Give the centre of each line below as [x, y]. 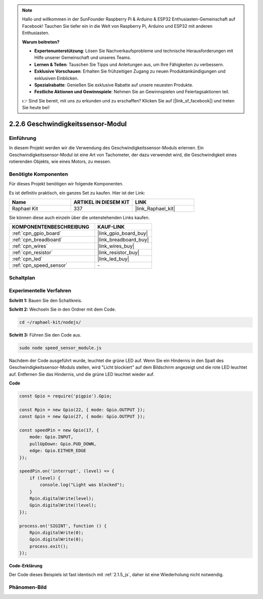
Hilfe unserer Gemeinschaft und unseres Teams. [83, 58]
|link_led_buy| [113, 259]
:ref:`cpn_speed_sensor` [40, 265]
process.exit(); [49, 546]
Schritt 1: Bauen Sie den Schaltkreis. [46, 300]
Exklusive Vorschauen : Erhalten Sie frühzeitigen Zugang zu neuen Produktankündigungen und [130, 71]
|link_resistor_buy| [119, 253]
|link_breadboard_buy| [123, 240]
